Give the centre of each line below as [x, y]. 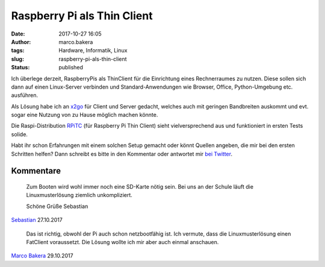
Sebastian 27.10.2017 [37, 220]
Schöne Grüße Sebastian [57, 206]
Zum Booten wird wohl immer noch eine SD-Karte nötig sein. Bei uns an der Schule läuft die [140, 187]
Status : [20, 68]
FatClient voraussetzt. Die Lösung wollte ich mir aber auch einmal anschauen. [122, 242]
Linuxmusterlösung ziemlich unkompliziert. [79, 195]
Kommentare [36, 171]
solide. [20, 134]
